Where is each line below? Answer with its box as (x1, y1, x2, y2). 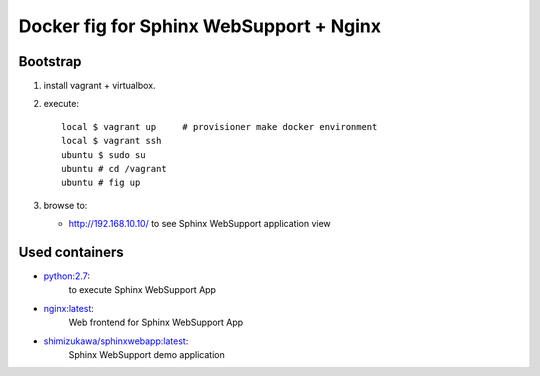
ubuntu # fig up (61, 177, 141, 189)
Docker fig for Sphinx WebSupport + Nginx (18, 15, 382, 37)
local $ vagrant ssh (61, 135, 162, 147)
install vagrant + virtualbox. (43, 80, 156, 92)
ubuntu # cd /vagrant (61, 163, 167, 175)
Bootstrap (18, 53, 82, 70)
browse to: (43, 199, 88, 211)
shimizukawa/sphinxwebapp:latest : (43, 335, 189, 347)
